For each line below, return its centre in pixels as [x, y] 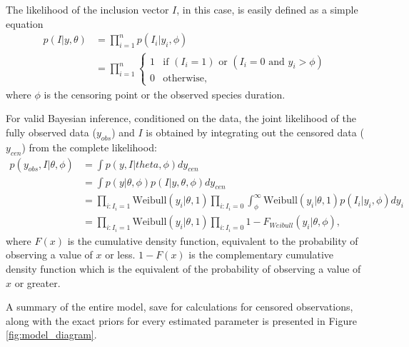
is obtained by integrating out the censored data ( [255, 132]
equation [25, 23]
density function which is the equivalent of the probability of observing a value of [183, 268]
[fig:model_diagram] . [51, 335]
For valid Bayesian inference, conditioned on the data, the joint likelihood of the [181, 118]
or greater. [37, 282]
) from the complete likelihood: [89, 147]
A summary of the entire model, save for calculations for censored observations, [180, 307]
